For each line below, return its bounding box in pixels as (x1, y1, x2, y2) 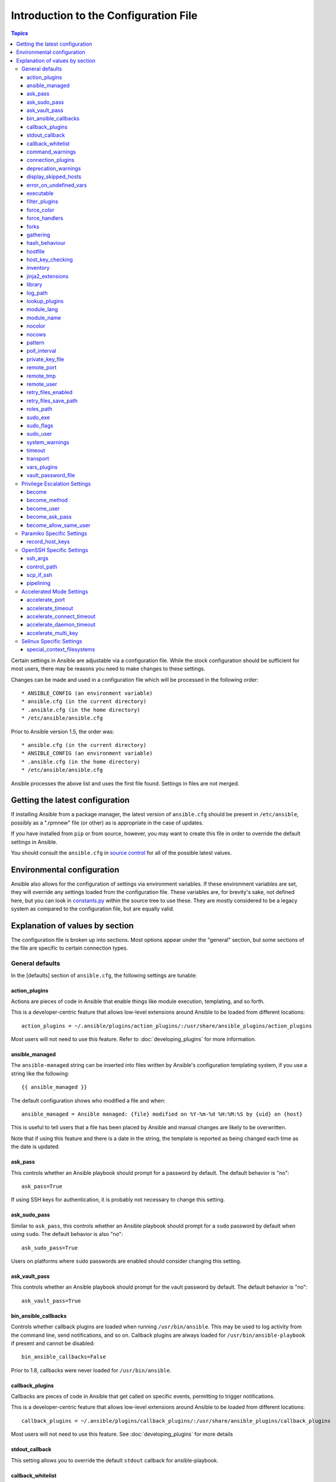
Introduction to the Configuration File (11, 9, 198, 22)
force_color (27, 206, 55, 213)
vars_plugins (27, 463, 58, 471)
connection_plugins (27, 156, 75, 164)
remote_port (27, 364, 57, 371)
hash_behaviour (27, 239, 66, 247)
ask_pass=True (21, 1183, 62, 1190)
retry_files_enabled (27, 389, 73, 396)
